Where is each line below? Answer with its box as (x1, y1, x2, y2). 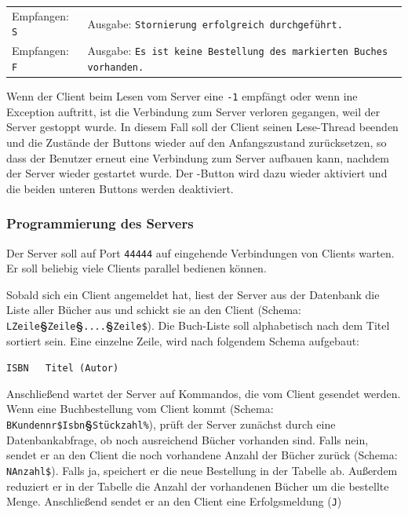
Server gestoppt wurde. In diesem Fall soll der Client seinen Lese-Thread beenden (6, 119, 399, 135)
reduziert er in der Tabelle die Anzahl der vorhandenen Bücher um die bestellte (6, 477, 389, 494)
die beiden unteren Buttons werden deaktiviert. (6, 180, 234, 196)
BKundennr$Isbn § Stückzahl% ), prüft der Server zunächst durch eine (6, 416, 336, 433)
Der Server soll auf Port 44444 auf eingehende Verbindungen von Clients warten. (6, 244, 395, 261)
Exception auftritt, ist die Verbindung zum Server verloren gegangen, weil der (6, 103, 381, 119)
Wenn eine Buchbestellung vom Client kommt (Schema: (6, 400, 274, 417)
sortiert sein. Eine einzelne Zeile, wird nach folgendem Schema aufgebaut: (6, 332, 360, 349)
